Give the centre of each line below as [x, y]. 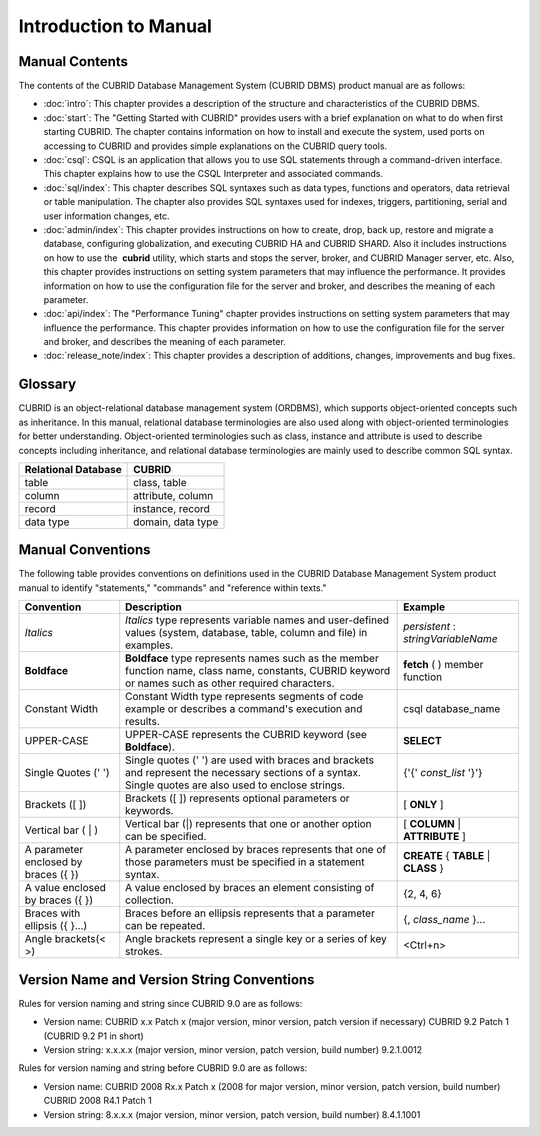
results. [142, 722]
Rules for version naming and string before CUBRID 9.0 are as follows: [163, 1068]
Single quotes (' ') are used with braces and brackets [250, 760]
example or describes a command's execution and [244, 709]
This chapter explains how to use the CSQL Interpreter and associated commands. [213, 174]
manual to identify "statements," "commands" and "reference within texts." [172, 587]
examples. [149, 645]
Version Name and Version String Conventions [166, 979]
